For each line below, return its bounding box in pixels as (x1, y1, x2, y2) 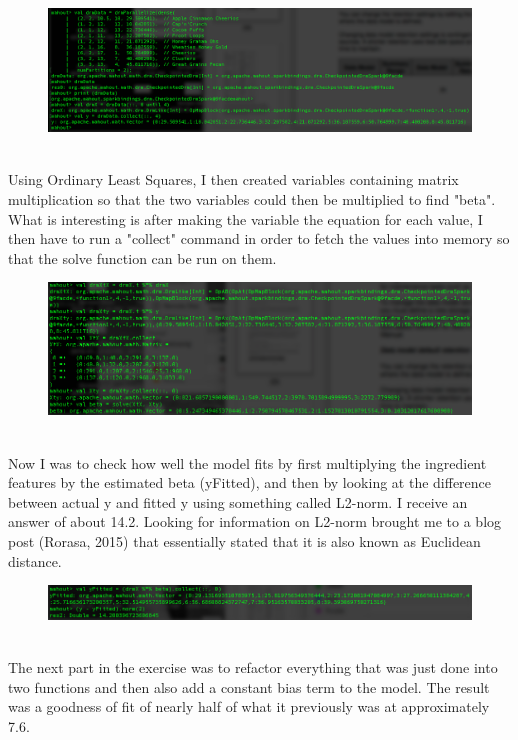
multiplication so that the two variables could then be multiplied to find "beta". (8, 189, 496, 209)
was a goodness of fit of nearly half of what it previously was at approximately (8, 696, 490, 717)
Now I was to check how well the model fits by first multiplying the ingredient (8, 452, 487, 473)
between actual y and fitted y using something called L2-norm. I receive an (8, 491, 468, 512)
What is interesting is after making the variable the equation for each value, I (8, 208, 483, 229)
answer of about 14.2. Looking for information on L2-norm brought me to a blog (8, 511, 502, 532)
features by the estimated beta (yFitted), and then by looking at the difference (8, 472, 492, 493)
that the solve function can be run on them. (8, 247, 277, 268)
